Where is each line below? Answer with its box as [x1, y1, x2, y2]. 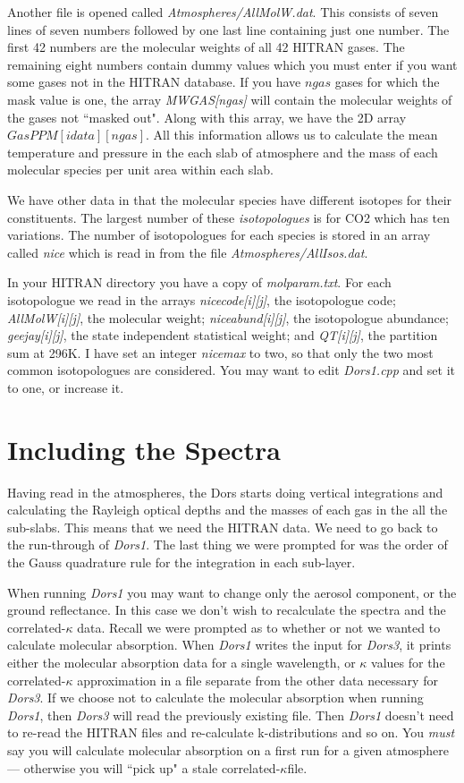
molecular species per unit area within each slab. [7, 160, 274, 179]
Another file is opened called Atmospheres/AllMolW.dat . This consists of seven [7, 3, 439, 21]
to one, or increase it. [7, 378, 124, 396]
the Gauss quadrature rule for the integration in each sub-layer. [7, 552, 356, 571]
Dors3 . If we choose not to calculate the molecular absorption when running [7, 688, 424, 707]
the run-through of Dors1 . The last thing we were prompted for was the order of [7, 535, 448, 554]
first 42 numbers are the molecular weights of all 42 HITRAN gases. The [7, 38, 405, 56]
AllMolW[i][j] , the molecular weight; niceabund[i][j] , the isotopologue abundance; [7, 308, 449, 327]
